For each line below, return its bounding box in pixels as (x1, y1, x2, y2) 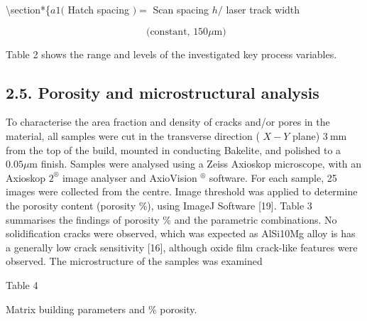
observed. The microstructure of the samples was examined (6, 254, 263, 268)
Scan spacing (153, 2, 209, 16)
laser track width (226, 2, 300, 16)
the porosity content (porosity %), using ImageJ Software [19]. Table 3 (6, 197, 312, 212)
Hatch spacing (67, 2, 130, 16)
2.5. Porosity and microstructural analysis (6, 81, 319, 103)
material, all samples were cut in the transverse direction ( (6, 128, 260, 143)
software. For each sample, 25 (209, 170, 337, 185)
